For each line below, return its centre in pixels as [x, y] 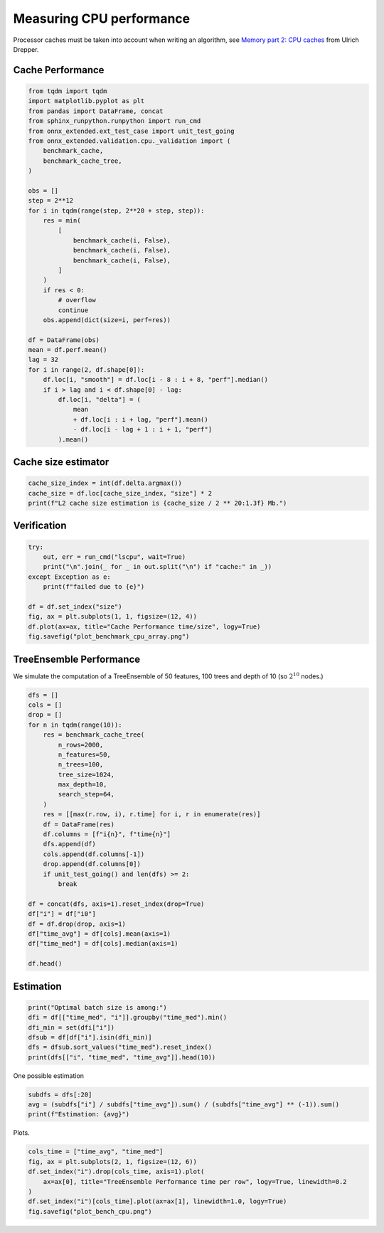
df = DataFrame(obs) [64, 340]
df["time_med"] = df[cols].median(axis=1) [103, 944]
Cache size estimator [61, 462]
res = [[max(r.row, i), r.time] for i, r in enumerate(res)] [152, 815]
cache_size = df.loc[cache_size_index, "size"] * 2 [120, 493]
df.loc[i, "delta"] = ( [100, 400]
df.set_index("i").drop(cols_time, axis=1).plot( [116, 1172]
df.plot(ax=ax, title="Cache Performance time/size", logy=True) [144, 626]
